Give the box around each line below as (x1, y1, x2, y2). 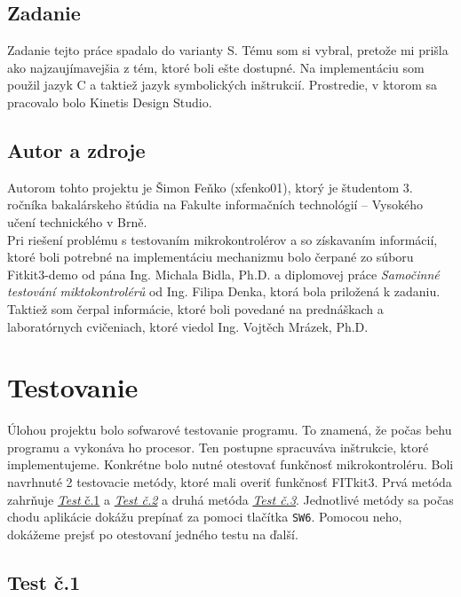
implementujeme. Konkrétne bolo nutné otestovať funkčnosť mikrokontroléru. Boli (7, 455, 454, 474)
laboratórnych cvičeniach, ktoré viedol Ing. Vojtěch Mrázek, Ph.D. (7, 317, 369, 335)
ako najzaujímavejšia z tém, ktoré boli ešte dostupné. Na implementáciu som (7, 58, 425, 76)
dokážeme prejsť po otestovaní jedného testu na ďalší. (7, 524, 298, 543)
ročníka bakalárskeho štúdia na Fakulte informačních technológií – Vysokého (7, 195, 424, 214)
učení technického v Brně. (7, 212, 147, 231)
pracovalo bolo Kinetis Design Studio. (7, 92, 212, 111)
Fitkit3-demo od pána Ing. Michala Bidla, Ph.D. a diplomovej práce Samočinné (7, 264, 440, 283)
